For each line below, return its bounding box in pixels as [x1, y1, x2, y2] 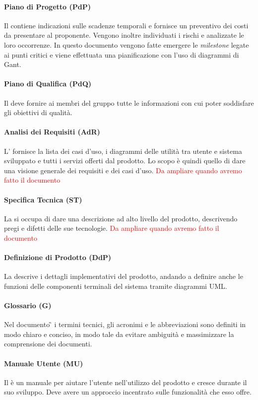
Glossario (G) [4, 300, 52, 311]
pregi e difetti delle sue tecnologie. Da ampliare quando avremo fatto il [4, 223, 219, 233]
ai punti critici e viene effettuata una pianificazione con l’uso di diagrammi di [4, 49, 239, 60]
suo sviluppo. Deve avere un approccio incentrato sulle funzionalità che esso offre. [4, 387, 252, 397]
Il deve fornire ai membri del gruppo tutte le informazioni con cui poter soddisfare [4, 97, 254, 108]
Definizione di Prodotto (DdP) [4, 252, 112, 263]
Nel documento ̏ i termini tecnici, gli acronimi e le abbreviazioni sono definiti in [4, 319, 246, 330]
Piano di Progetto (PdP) [4, 1, 91, 11]
